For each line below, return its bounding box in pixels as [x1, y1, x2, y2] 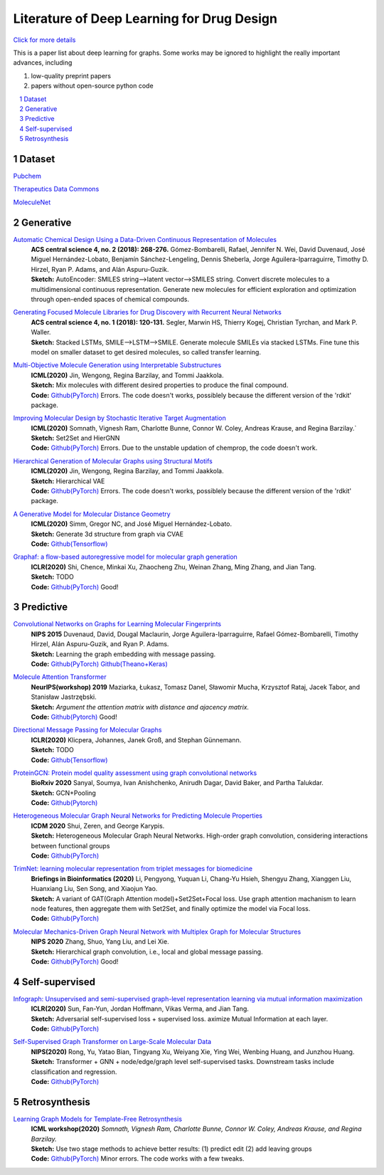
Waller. [31, 328, 51, 337]
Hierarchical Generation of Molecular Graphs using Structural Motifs [13, 456, 213, 465]
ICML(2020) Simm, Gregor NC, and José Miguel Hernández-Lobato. [31, 520, 233, 528]
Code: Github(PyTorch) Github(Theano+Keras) [31, 660, 169, 668]
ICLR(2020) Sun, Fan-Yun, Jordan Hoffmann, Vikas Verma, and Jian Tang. [31, 1004, 249, 1013]
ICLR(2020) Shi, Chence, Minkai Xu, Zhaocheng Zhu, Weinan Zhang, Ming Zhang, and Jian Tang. [31, 562, 316, 571]
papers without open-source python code [31, 82, 154, 90]
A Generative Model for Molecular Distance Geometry [13, 510, 171, 518]
